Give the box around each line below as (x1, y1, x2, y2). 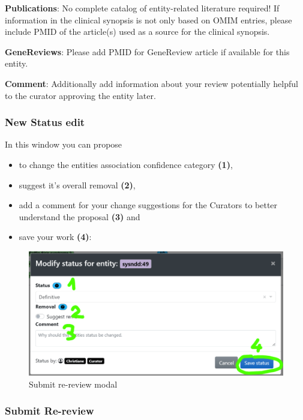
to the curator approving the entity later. (5, 89, 156, 101)
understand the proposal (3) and (19, 210, 140, 223)
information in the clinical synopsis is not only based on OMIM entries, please (5, 13, 292, 26)
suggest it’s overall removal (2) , (19, 178, 136, 191)
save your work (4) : (19, 230, 92, 243)
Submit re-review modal (29, 377, 118, 390)
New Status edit (5, 115, 85, 130)
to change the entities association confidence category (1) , (19, 158, 233, 170)
